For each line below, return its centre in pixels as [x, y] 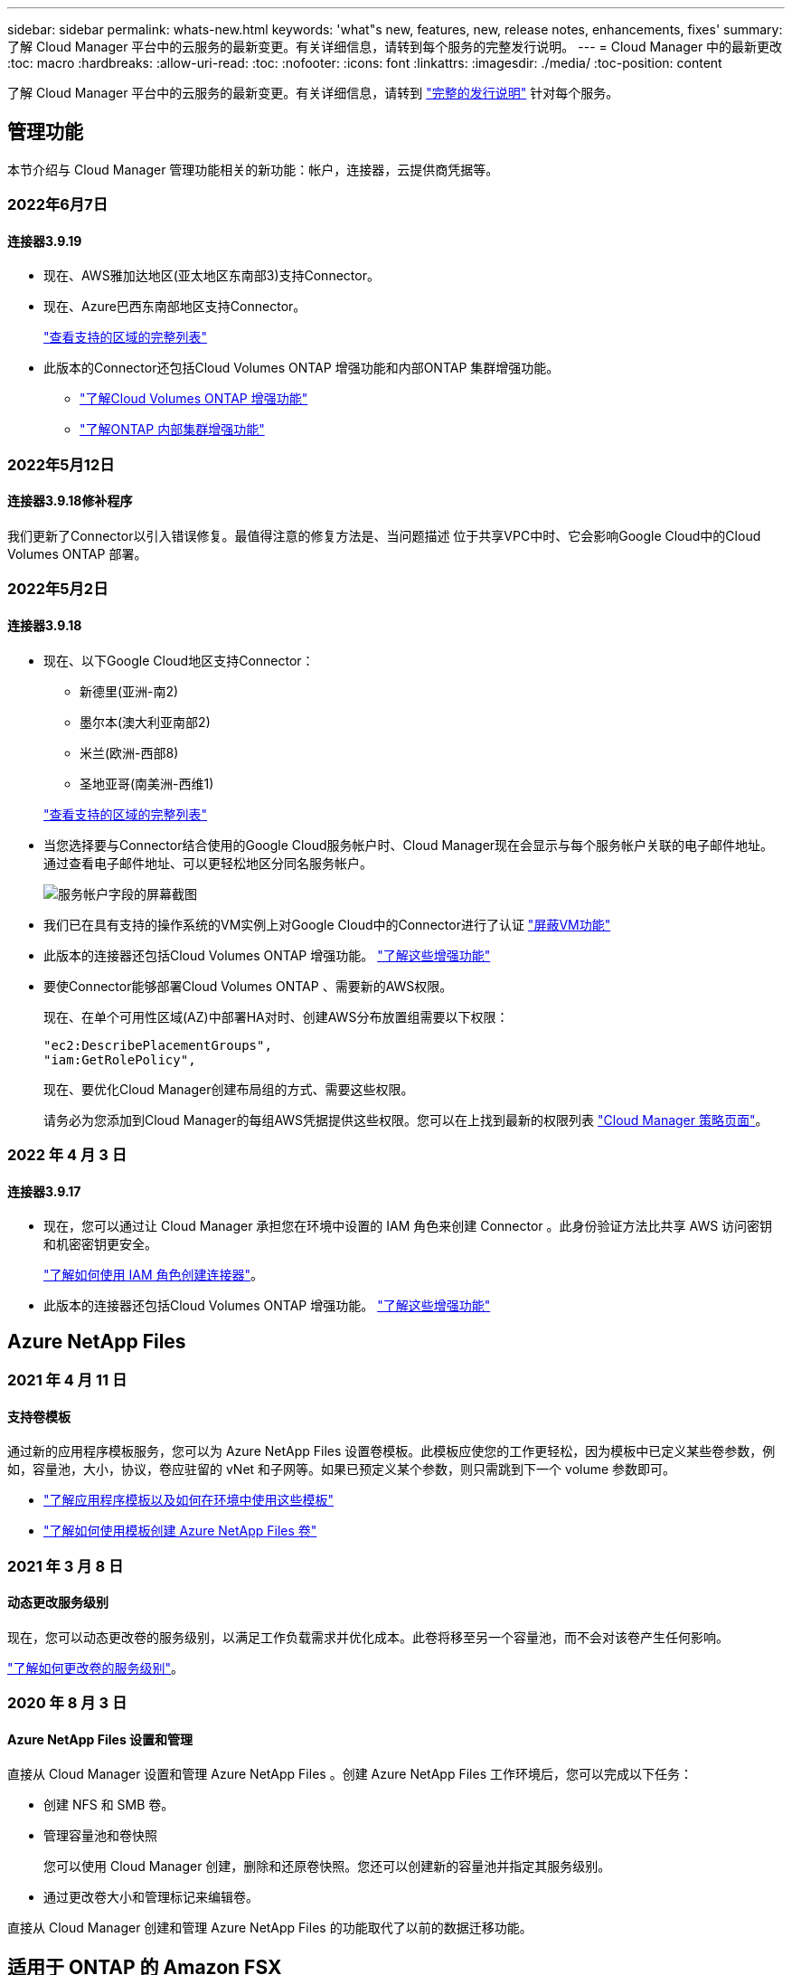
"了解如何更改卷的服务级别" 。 [96, 1668]
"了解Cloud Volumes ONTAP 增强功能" [194, 399]
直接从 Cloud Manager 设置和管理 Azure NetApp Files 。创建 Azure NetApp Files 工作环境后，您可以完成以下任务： [350, 1774]
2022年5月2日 [58, 589]
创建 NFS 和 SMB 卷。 [109, 1805]
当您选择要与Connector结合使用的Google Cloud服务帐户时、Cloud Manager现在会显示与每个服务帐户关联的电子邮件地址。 [409, 845]
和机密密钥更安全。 [100, 1244]
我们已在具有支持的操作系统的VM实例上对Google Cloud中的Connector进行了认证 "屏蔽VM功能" [327, 924]
